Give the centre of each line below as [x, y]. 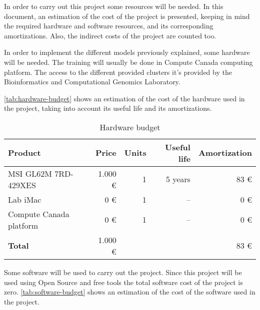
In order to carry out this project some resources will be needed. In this [114, 6]
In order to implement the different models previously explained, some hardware [127, 52]
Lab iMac [25, 199]
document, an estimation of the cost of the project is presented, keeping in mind [127, 16]
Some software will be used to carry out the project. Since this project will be [123, 272]
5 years [178, 179]
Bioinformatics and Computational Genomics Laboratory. [92, 82]
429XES [22, 185]
